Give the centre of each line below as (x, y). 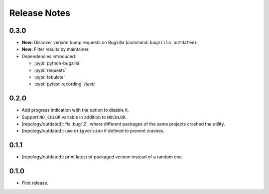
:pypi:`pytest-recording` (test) (65, 84)
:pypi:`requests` (50, 70)
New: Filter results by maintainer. (56, 49)
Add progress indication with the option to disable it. (75, 110)
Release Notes (40, 13)
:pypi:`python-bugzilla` (57, 63)
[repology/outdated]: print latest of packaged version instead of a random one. (102, 157)
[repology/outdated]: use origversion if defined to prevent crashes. (93, 131)
